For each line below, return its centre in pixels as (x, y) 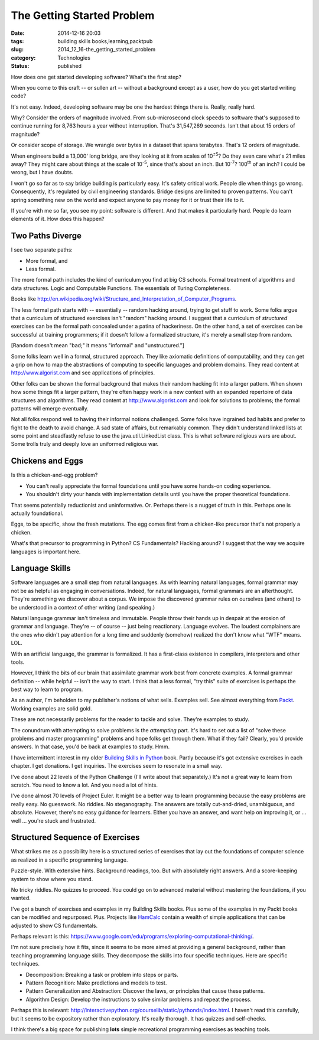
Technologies (74, 58)
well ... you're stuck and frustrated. (53, 820)
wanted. (21, 898)
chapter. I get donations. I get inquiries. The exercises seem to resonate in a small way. (117, 766)
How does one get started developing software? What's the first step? (96, 77)
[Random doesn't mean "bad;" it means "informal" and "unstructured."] (97, 345)
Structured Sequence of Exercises (75, 838)
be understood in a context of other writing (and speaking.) (83, 607)
